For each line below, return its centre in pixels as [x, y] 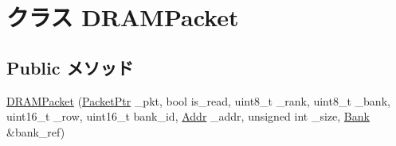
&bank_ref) [36, 131]
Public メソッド [70, 67]
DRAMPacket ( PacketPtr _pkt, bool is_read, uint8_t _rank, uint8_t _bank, [198, 100]
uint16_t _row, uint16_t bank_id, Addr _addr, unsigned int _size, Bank [188, 116]
